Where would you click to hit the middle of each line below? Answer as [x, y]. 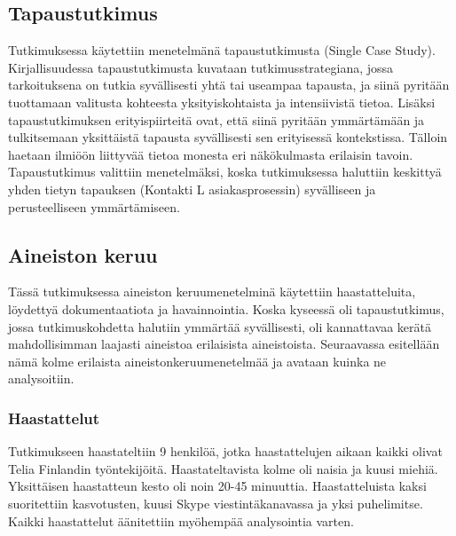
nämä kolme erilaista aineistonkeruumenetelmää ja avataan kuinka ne [197, 361]
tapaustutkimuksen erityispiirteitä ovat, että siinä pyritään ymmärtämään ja [216, 119]
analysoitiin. [41, 378]
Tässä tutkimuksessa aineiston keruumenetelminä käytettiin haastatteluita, [212, 292]
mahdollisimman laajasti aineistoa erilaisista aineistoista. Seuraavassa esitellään [224, 344]
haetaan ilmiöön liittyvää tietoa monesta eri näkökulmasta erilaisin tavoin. [211, 154]
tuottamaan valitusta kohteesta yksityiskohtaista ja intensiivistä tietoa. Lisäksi [222, 102]
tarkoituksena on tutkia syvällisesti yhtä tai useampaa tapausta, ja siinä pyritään [229, 85]
